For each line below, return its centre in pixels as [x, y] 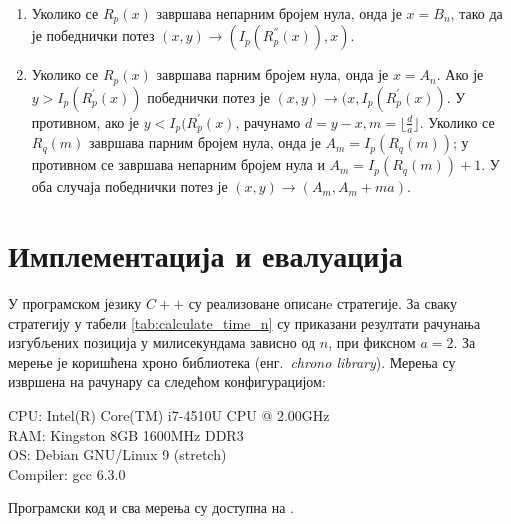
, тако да [476, 13]
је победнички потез [93, 35]
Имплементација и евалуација [205, 255]
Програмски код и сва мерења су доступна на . [151, 507]
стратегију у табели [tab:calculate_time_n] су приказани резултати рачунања [244, 322]
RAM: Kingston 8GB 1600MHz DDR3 [126, 434]
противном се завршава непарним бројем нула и [178, 164]
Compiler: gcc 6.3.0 [67, 473]
